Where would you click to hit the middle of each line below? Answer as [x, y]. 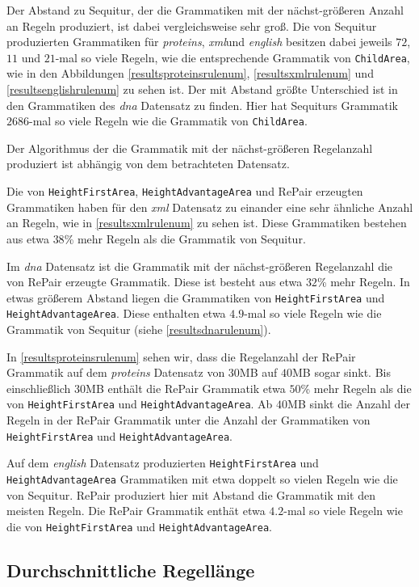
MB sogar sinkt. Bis [341, 372]
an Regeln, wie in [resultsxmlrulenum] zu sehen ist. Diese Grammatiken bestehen [207, 223]
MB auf [258, 372]
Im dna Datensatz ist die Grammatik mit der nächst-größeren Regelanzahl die [200, 266]
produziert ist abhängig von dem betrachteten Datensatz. [148, 164]
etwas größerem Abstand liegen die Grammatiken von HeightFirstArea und [196, 297]
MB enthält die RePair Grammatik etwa [186, 388]
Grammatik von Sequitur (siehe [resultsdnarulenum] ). [139, 329]
